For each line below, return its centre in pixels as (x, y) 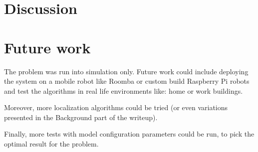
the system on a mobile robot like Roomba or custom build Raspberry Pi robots (127, 81)
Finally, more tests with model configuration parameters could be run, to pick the (129, 134)
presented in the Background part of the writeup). (81, 117)
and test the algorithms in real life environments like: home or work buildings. (124, 90)
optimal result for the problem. (51, 144)
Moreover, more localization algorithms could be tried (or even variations (116, 107)
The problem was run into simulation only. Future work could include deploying (126, 71)
